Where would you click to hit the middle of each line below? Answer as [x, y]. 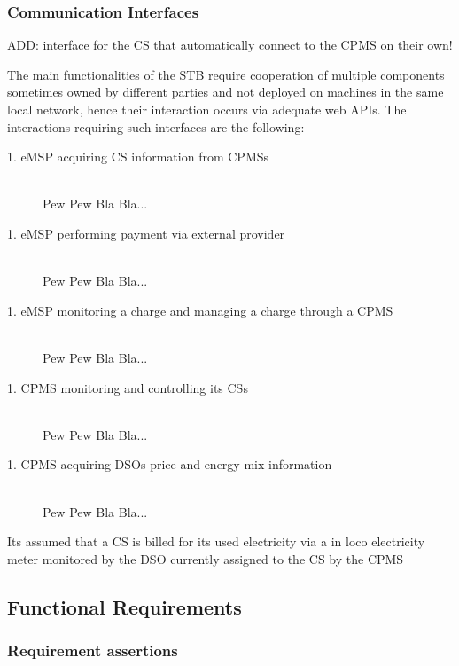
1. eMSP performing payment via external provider [146, 233]
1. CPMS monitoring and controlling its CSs [128, 387]
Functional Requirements [124, 606]
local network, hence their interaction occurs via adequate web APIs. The [207, 109]
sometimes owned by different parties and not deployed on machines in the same [226, 92]
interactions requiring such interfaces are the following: [156, 126]
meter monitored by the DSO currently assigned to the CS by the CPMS [206, 558]
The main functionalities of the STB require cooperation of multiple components [226, 74]
